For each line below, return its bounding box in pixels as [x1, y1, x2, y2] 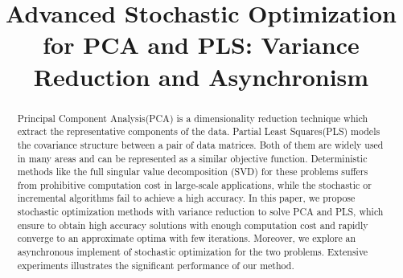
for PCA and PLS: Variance [43, 28, 360, 61]
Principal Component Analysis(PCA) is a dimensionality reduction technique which [17, 111, 368, 125]
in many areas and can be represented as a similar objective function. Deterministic [17, 151, 368, 165]
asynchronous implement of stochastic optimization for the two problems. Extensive [17, 245, 368, 259]
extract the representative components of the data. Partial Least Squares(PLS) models [17, 125, 380, 138]
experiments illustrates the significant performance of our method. [17, 258, 294, 272]
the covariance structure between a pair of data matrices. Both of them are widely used [17, 137, 384, 151]
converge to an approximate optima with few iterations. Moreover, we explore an [17, 231, 356, 245]
